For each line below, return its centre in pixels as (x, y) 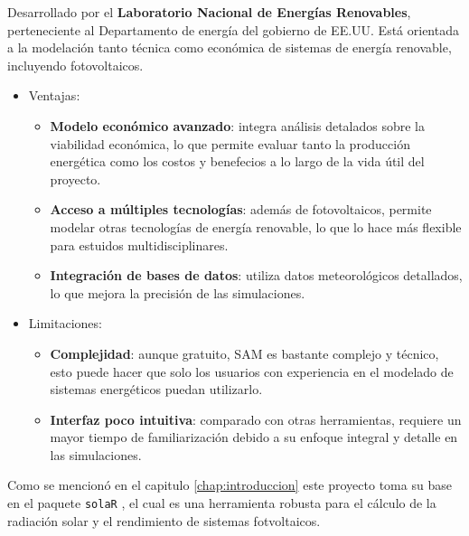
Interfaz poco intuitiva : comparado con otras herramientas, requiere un (256, 419)
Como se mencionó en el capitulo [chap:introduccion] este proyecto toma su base (230, 485)
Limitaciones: (65, 323)
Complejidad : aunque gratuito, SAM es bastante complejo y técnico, (244, 353)
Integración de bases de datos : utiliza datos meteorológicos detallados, (256, 275)
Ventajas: (54, 95)
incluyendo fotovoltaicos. (75, 65)
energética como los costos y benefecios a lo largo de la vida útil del (237, 161)
